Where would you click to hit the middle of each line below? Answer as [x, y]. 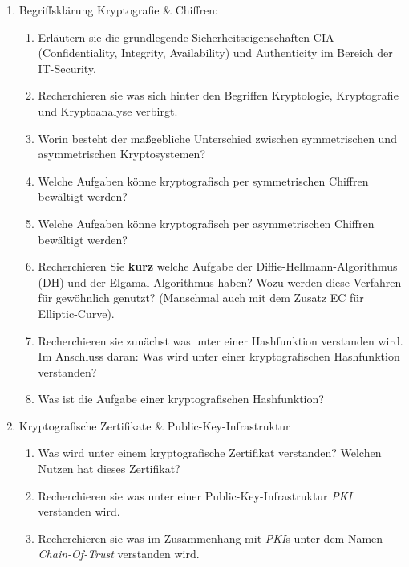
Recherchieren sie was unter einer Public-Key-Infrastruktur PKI [195, 495]
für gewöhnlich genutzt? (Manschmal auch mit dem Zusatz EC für [201, 298]
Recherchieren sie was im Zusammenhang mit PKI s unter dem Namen [211, 538]
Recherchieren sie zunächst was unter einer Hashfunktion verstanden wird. [221, 340]
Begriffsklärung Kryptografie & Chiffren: [119, 10]
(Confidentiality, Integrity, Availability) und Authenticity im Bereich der [215, 53]
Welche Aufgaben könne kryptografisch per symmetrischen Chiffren [203, 180]
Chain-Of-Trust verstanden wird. [119, 554]
